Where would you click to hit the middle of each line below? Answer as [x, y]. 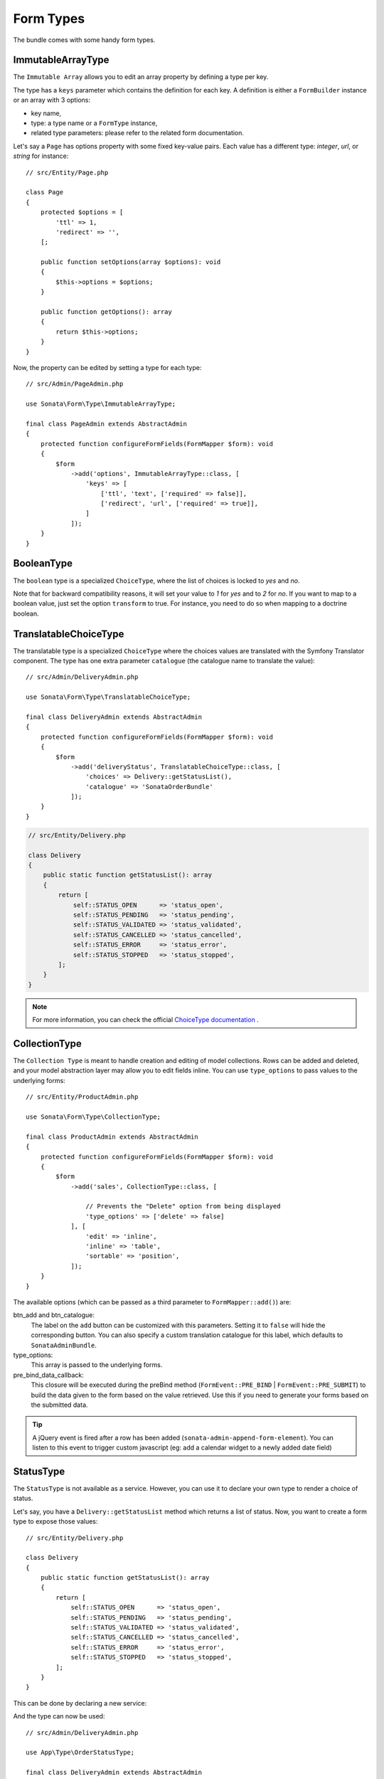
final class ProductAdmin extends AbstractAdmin [112, 1136]
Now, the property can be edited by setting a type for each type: [107, 368]
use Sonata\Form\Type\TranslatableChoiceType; [108, 697]
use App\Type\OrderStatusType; [80, 1753]
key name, [46, 113]
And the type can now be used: [59, 1716]
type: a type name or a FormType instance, [94, 123]
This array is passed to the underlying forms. [97, 1365]
